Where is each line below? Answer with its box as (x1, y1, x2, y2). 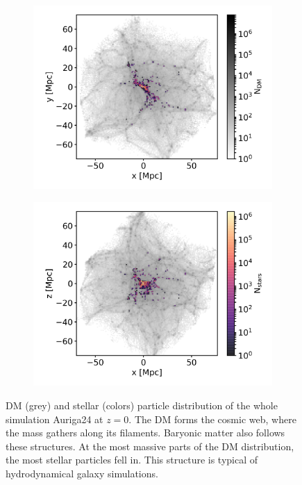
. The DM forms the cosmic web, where (128, 411, 296, 426)
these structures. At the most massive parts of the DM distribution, (6, 438, 294, 453)
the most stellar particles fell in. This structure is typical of (6, 452, 258, 467)
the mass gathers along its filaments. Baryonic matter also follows (6, 425, 285, 440)
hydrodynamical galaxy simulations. (6, 466, 158, 480)
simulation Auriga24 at (6, 411, 103, 426)
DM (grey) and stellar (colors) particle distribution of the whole (6, 397, 278, 412)
